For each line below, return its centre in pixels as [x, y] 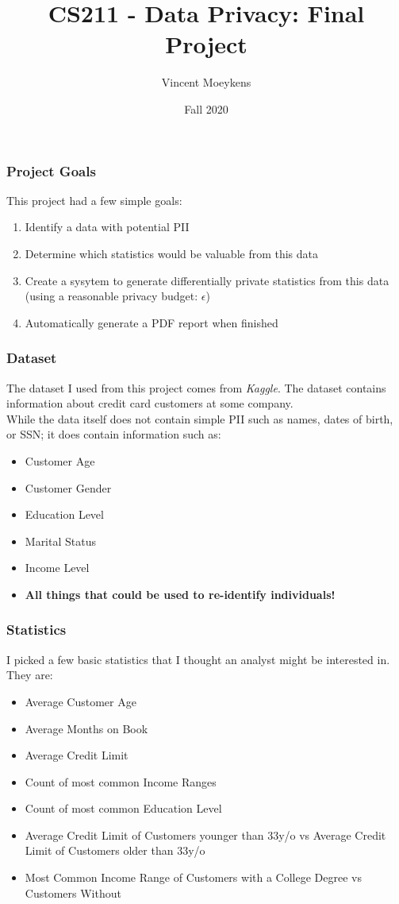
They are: [30, 675]
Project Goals [51, 170]
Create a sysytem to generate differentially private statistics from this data [207, 280]
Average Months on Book [86, 728]
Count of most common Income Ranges [121, 781]
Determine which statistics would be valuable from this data [172, 253]
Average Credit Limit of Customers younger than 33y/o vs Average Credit [205, 834]
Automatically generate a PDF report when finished [152, 322]
